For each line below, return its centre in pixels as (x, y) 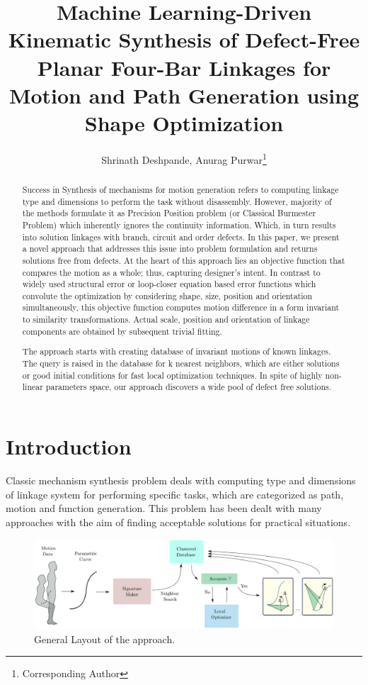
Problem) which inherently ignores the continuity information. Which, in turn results (179, 224)
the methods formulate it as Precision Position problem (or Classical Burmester (169, 213)
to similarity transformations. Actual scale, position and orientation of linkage (166, 319)
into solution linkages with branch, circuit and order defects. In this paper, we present (181, 236)
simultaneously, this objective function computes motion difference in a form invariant (181, 307)
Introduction (69, 446)
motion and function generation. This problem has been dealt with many (164, 508)
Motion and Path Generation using (184, 95)
